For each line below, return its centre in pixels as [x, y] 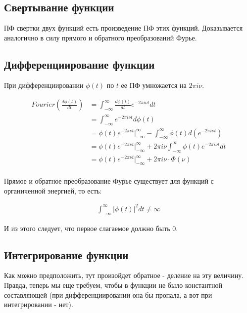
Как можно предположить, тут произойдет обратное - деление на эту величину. [124, 275]
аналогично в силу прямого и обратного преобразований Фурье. [100, 37]
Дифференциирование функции [79, 64]
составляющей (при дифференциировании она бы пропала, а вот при [108, 294]
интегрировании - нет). [39, 304]
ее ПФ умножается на [154, 85]
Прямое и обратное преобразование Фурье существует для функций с [109, 181]
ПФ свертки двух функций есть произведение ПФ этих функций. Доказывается [123, 28]
